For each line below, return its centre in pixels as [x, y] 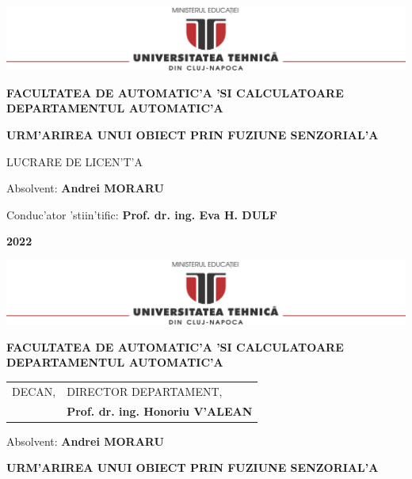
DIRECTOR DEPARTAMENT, [145, 391]
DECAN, [34, 391]
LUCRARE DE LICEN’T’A [74, 161]
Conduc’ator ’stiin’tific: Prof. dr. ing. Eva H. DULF [142, 214]
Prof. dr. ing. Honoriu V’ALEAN [160, 411]
